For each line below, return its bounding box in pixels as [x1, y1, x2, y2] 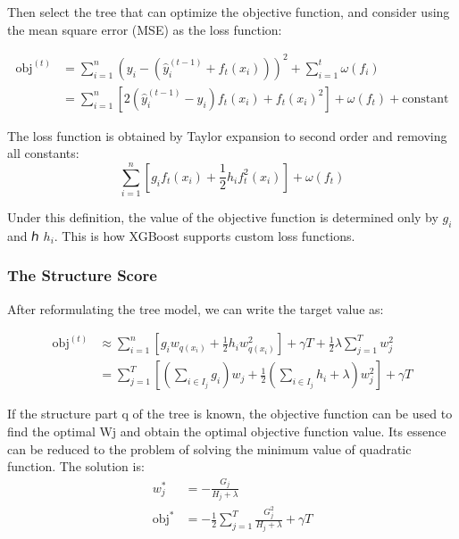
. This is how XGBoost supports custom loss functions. [54, 226, 355, 245]
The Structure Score [7, 264, 157, 286]
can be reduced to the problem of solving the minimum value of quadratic [7, 439, 412, 458]
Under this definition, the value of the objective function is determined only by [7, 208, 438, 227]
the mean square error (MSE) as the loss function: [7, 20, 282, 38]
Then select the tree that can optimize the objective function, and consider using [7, 3, 450, 21]
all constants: [7, 144, 79, 162]
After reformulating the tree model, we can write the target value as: [7, 299, 384, 318]
